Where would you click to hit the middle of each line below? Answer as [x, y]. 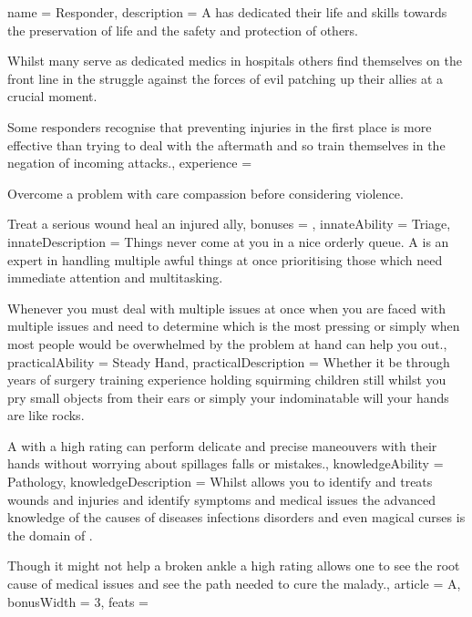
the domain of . [50, 535]
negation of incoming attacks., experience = [130, 163]
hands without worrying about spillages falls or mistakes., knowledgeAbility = [226, 463]
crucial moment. [52, 96]
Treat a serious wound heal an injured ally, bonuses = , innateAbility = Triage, [229, 224]
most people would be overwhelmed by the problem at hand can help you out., [227, 343]
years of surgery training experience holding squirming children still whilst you [227, 380]
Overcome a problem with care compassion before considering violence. [205, 193]
